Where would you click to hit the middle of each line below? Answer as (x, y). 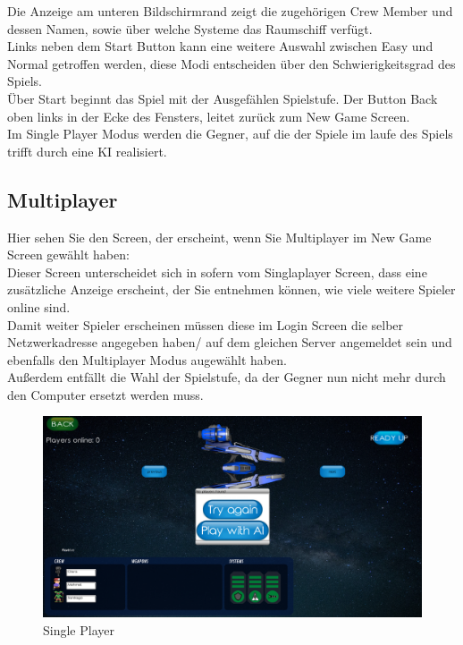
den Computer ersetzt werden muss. (105, 394)
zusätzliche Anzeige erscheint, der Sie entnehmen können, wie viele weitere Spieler (231, 289)
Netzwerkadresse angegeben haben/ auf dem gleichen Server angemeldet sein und (230, 342)
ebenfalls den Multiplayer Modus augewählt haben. (147, 359)
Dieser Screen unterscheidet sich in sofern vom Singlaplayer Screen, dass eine (217, 272)
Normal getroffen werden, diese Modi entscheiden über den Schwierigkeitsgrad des (231, 63)
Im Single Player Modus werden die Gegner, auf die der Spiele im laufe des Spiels (230, 134)
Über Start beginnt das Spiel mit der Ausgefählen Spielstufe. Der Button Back (223, 98)
